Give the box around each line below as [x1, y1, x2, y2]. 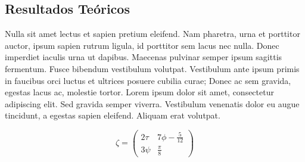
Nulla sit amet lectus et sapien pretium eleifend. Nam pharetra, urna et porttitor [5, 27, 300, 40]
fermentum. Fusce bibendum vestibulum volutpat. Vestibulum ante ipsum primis [5, 62, 300, 74]
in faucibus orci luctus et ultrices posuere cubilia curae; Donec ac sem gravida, [5, 74, 291, 86]
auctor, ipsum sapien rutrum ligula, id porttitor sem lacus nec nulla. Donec [5, 39, 279, 51]
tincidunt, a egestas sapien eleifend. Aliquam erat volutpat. [5, 109, 220, 121]
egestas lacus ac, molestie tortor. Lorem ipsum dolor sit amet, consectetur [5, 86, 274, 98]
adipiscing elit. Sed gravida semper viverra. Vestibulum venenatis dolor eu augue [5, 97, 300, 110]
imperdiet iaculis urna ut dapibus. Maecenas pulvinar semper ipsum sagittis [5, 51, 282, 63]
